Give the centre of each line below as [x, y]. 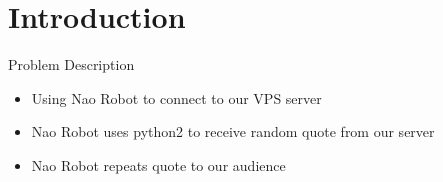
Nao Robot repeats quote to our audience [158, 164]
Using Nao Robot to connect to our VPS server [176, 97]
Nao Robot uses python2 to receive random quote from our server [233, 131]
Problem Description [71, 64]
